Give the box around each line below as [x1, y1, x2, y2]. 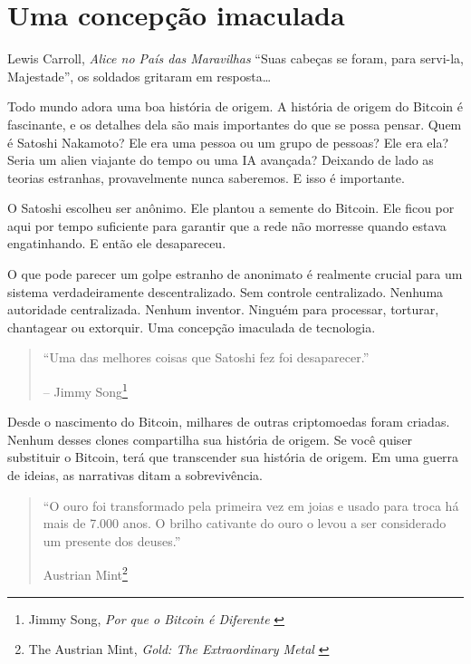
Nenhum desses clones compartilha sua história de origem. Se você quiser [7, 429, 413, 448]
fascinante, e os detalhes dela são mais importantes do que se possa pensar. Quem [7, 114, 462, 133]
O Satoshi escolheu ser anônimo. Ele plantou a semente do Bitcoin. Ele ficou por [7, 198, 455, 217]
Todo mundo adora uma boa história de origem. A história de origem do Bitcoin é [7, 97, 463, 116]
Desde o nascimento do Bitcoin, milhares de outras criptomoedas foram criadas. [7, 412, 450, 431]
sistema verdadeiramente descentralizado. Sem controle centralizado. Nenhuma [7, 282, 444, 301]
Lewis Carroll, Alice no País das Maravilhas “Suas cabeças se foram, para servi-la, [7, 49, 464, 68]
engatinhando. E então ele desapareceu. [7, 234, 226, 253]
